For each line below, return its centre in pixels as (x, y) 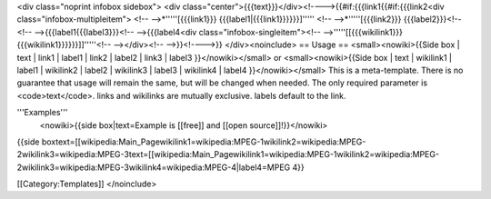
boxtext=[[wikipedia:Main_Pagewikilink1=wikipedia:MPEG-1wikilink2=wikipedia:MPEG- (204, 142)
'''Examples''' (42, 113)
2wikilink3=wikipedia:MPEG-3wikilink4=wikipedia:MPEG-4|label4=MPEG (154, 167)
